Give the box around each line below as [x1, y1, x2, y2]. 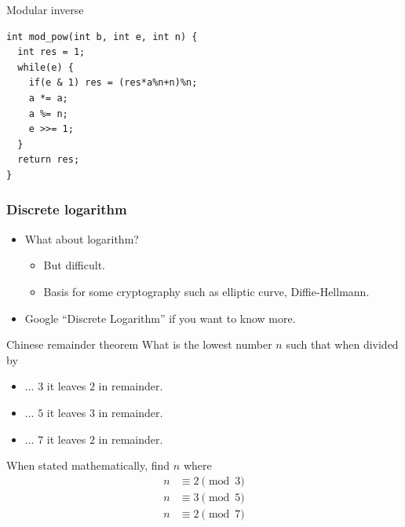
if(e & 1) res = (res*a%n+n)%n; [28, 77, 198, 89]
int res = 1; [17, 46, 86, 58]
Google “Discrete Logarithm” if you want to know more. [24, 309, 296, 326]
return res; [17, 154, 80, 166]
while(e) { [17, 61, 74, 73]
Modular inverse [6, 2, 84, 17]
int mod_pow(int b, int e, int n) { [6, 31, 198, 42]
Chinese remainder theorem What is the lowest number [6, 336, 272, 353]
